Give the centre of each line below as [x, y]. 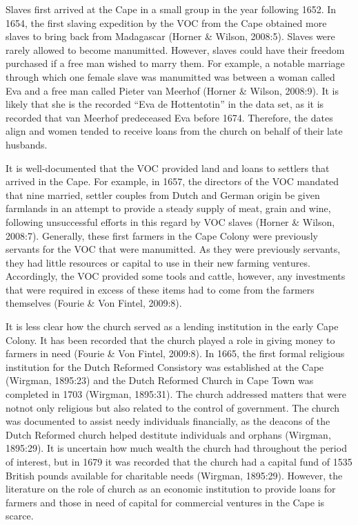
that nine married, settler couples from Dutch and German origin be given [163, 194]
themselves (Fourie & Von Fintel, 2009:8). [94, 303]
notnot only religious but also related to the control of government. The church [173, 407]
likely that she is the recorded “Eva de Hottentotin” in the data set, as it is [165, 104]
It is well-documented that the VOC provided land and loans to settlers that [168, 168]
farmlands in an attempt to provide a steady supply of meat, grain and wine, [168, 208]
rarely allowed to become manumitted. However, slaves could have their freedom [175, 49]
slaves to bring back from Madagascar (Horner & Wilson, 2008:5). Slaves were [170, 36]
